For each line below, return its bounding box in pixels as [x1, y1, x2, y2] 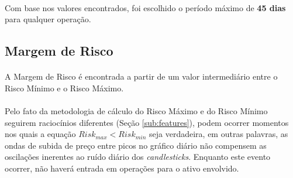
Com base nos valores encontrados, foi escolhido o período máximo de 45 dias [5, 1, 286, 13]
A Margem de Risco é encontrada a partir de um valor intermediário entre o [5, 70, 278, 83]
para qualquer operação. [5, 13, 91, 25]
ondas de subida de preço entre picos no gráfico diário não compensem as [5, 139, 267, 151]
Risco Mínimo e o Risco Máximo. [5, 81, 124, 94]
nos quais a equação [5, 128, 76, 140]
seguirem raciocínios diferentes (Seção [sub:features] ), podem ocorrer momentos [5, 116, 289, 128]
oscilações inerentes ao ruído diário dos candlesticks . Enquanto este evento [5, 150, 271, 163]
